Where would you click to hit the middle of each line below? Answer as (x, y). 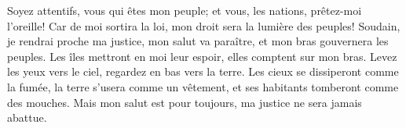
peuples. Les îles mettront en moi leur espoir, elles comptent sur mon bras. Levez (202, 56)
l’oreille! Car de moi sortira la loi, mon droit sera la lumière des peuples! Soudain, (204, 25)
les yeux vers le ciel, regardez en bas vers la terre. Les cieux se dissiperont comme (203, 71)
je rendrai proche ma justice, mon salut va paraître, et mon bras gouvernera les (198, 41)
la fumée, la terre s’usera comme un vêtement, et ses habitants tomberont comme (203, 86)
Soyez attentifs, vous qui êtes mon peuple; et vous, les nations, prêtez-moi (185, 10)
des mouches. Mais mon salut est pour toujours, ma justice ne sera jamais (185, 102)
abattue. (27, 117)
